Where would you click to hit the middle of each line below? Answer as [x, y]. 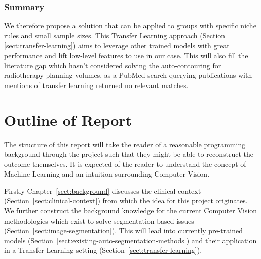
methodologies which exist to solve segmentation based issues [99, 220]
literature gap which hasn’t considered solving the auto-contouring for [113, 65]
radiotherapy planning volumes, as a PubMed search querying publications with [128, 75]
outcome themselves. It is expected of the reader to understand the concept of [125, 164]
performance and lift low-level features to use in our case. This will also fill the [126, 55]
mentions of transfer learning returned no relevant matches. [96, 85]
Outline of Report [68, 120]
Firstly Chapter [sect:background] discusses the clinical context [103, 190]
